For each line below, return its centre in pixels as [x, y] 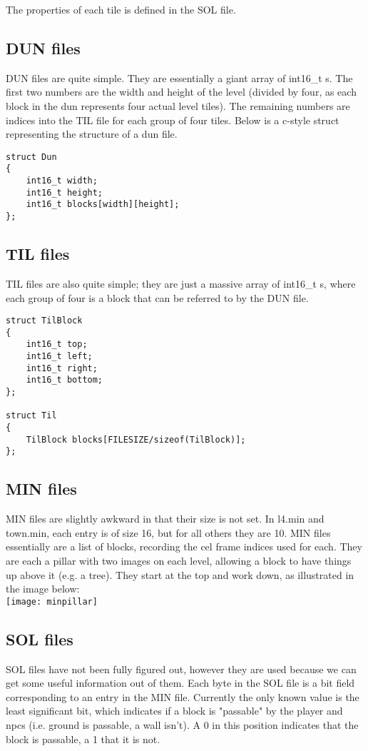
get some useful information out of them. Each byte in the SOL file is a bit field [180, 683]
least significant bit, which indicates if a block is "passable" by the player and [174, 711]
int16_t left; [59, 357]
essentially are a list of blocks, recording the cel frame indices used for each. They [184, 546]
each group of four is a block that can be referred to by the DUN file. [157, 297]
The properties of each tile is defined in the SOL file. [121, 9]
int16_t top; [57, 344]
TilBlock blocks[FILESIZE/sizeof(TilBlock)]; [136, 439]
